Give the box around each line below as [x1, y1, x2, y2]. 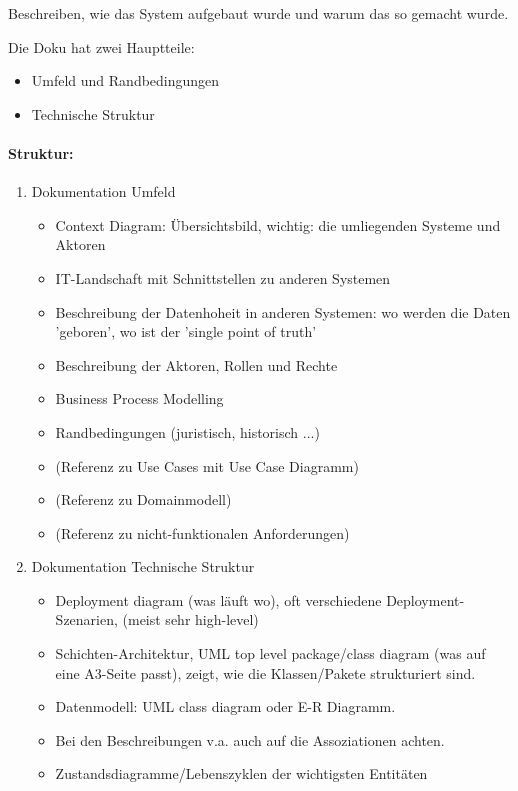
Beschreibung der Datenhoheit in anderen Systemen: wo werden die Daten [55, 301, 511, 322]
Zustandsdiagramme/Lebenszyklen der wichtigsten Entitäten [55, 763, 428, 784]
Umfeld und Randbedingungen [31, 70, 220, 91]
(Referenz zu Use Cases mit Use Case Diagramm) [55, 455, 359, 476]
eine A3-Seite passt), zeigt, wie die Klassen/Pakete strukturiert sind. [55, 662, 476, 683]
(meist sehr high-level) [122, 609, 259, 630]
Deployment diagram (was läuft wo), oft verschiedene [55, 589, 382, 610]
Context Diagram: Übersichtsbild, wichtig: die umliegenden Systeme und [55, 214, 501, 235]
